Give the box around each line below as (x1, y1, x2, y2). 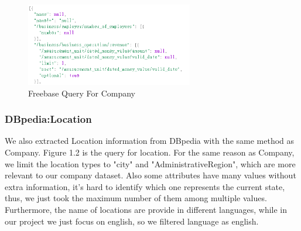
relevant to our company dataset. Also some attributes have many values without (5, 169, 296, 181)
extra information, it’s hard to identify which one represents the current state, (5, 180, 285, 192)
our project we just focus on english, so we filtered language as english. (5, 215, 259, 227)
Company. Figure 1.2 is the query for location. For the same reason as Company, (5, 146, 295, 158)
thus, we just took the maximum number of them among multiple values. (5, 192, 267, 204)
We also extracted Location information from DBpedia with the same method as (5, 135, 295, 147)
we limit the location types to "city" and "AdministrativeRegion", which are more (5, 157, 296, 170)
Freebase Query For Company (28, 87, 135, 99)
